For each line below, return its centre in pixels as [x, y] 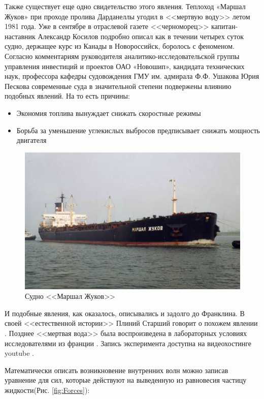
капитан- [224, 26]
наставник [20, 36]
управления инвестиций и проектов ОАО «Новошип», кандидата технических [125, 66]
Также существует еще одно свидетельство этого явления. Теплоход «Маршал [125, 6]
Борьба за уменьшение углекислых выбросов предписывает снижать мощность [138, 130]
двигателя [31, 140]
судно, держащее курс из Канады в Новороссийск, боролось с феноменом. [120, 46]
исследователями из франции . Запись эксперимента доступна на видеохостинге [128, 343]
